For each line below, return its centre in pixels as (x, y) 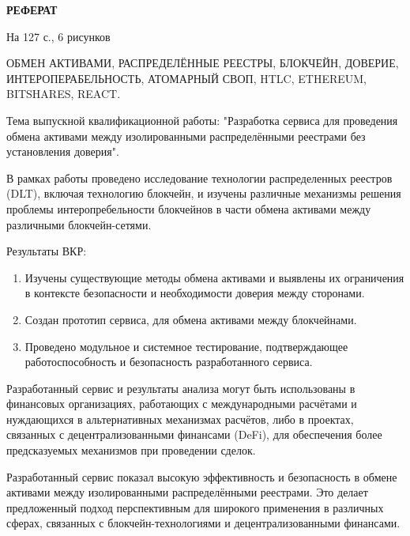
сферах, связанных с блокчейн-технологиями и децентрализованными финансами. (203, 523)
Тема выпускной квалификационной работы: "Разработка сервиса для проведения (202, 120)
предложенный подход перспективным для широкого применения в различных (195, 507)
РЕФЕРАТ (32, 9)
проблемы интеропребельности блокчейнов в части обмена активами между (189, 208)
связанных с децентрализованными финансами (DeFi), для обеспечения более (194, 434)
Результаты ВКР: (47, 251)
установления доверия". (63, 151)
